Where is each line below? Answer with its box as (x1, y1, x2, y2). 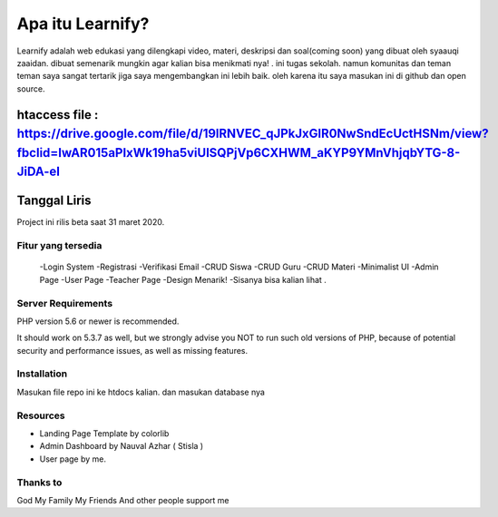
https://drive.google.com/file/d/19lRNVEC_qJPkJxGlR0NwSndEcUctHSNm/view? (16, 126, 489, 141)
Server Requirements (16, 297, 113, 309)
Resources (16, 409, 65, 422)
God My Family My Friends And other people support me (16, 494, 229, 505)
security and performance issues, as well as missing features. (16, 345, 249, 356)
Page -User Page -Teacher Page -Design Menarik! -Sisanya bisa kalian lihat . (39, 274, 327, 285)
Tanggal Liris (16, 193, 92, 209)
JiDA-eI (16, 164, 61, 180)
